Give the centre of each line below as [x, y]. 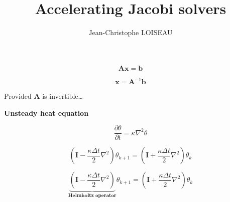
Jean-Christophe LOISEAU [131, 32]
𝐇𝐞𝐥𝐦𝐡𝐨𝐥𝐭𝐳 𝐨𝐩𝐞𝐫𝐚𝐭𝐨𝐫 [92, 196]
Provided [18, 96]
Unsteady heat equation [46, 113]
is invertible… [63, 96]
